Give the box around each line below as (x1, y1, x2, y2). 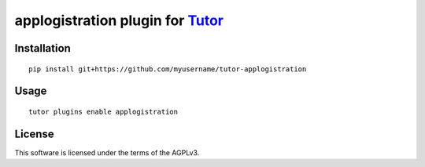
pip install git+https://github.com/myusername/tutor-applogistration (28, 64, 307, 74)
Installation (14, 42, 71, 55)
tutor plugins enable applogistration (28, 107, 179, 116)
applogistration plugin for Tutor (14, 12, 224, 29)
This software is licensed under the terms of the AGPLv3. (14, 147, 200, 157)
